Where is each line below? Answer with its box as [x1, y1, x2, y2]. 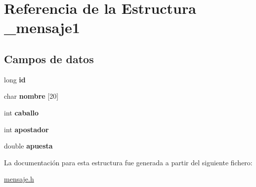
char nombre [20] [4, 91, 59, 101]
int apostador [4, 124, 49, 134]
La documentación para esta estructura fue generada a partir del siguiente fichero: [4, 157, 253, 167]
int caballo [4, 107, 39, 117]
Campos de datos [4, 51, 94, 66]
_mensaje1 [4, 17, 80, 37]
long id [4, 74, 26, 84]
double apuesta [4, 141, 53, 151]
